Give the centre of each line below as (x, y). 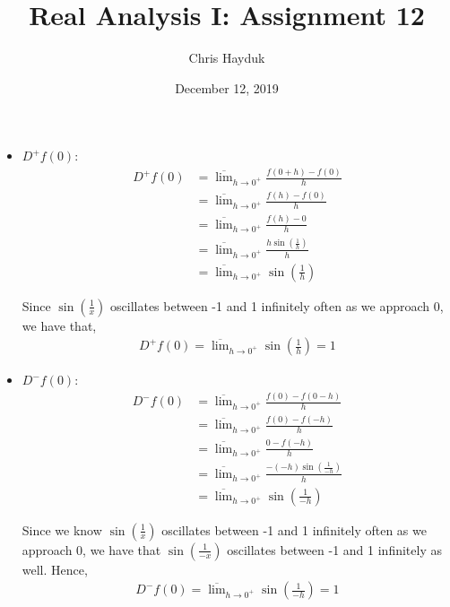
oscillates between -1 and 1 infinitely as (334, 549)
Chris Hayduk (227, 58)
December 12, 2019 (227, 87)
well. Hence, (55, 569)
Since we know (62, 529)
